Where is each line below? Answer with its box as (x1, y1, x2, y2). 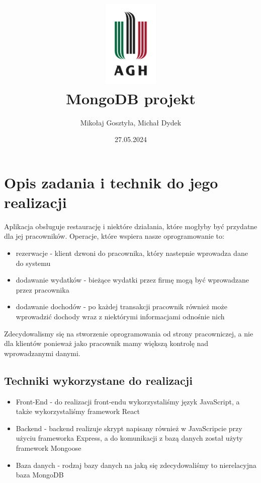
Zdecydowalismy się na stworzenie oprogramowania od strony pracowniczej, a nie (4, 328, 253, 338)
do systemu (16, 257, 51, 268)
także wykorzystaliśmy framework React (16, 406, 140, 417)
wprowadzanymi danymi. (4, 348, 80, 358)
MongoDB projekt (66, 88, 196, 108)
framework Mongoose (16, 442, 81, 453)
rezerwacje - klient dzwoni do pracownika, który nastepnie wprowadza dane (16, 248, 248, 258)
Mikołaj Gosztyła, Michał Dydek (80, 117, 182, 127)
